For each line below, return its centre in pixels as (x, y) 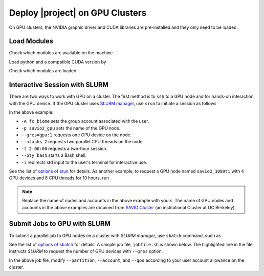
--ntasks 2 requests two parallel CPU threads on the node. (83, 142)
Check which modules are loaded (43, 71)
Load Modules (31, 41)
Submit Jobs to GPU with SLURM (60, 224)
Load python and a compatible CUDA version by (57, 62)
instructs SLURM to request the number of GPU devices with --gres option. (86, 251)
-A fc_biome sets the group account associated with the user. (85, 121)
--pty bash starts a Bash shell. (54, 155)
